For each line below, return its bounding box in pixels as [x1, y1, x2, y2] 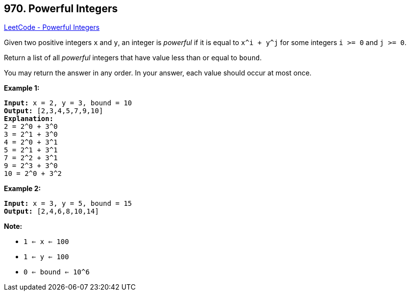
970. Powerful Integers [4, 2, 118, 15]
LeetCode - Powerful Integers [4, 23, 100, 32]
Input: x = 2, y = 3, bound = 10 [4, 99, 132, 107]
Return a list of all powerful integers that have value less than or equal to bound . [4, 53, 262, 62]
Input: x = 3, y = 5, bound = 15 [4, 199, 132, 208]
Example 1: [4, 84, 40, 93]
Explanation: [4, 115, 54, 123]
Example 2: [4, 184, 41, 193]
